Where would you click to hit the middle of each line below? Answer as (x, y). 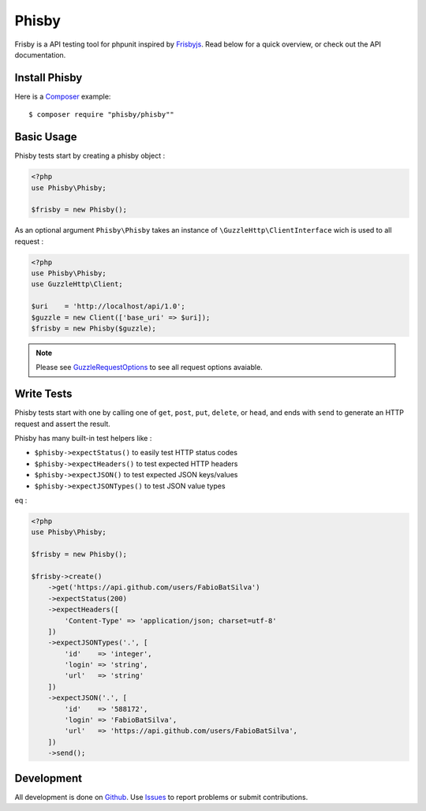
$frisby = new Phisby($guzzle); (94, 329)
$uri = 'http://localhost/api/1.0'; (108, 306)
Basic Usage (46, 137)
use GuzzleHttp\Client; (77, 284)
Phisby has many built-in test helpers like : (83, 439)
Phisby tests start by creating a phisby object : (90, 156)
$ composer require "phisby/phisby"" (102, 115)
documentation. (40, 54)
